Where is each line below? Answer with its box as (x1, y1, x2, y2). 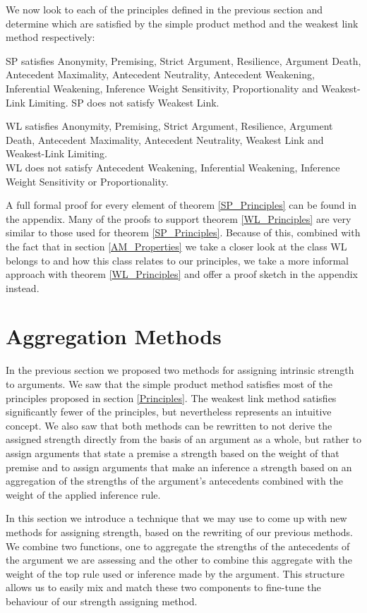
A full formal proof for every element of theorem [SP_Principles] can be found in (6, 198, 356, 212)
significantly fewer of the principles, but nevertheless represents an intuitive (6, 404, 332, 419)
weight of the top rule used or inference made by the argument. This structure (6, 566, 344, 581)
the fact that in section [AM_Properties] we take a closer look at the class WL (6, 238, 347, 253)
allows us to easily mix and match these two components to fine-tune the (6, 580, 321, 595)
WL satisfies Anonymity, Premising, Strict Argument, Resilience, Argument (6, 119, 333, 133)
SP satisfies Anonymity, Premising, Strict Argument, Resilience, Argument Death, (6, 53, 361, 68)
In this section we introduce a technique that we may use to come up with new (6, 511, 347, 526)
